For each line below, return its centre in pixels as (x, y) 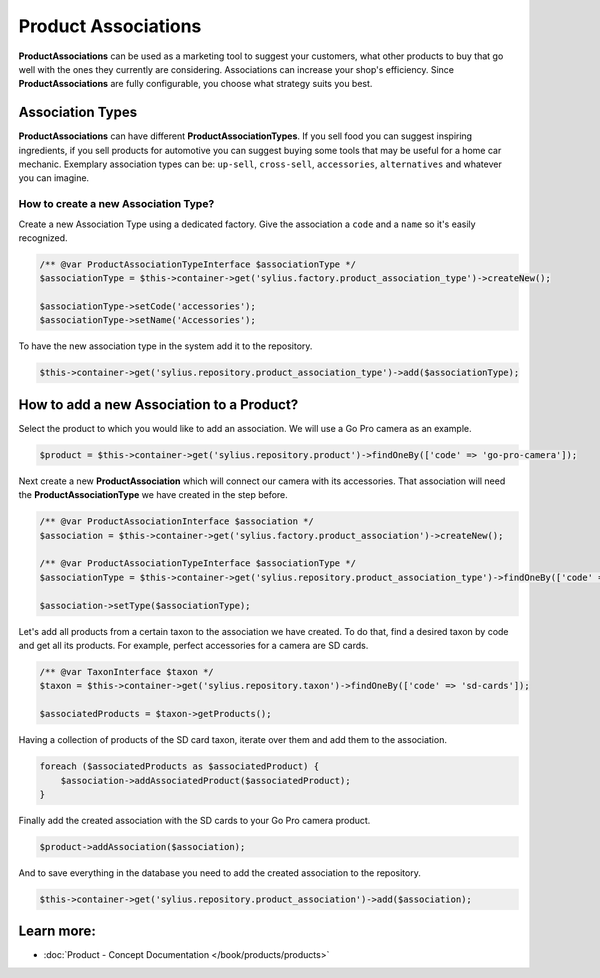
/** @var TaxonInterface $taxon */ (126, 671)
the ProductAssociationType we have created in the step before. (153, 495)
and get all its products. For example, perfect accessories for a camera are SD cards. (193, 646)
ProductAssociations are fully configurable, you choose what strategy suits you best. (195, 84)
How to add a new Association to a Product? (158, 404)
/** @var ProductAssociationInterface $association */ (176, 521)
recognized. (43, 237)
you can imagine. (54, 178)
